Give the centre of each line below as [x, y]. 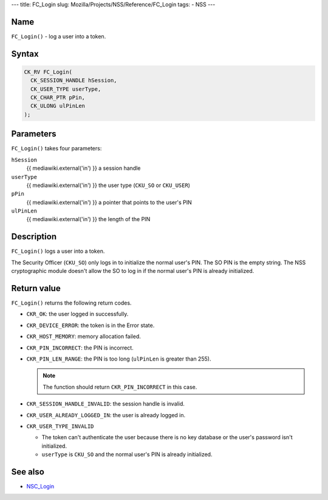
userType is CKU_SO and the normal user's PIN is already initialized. [127, 454]
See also [28, 472]
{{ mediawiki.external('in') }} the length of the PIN [88, 219]
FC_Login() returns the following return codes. [71, 303]
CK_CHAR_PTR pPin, [58, 98]
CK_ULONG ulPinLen [58, 106]
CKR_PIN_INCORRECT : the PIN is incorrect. [80, 348]
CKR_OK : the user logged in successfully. [77, 314]
